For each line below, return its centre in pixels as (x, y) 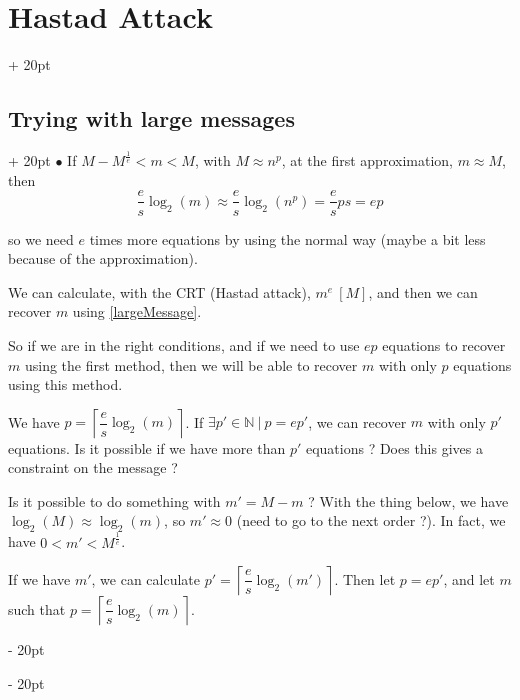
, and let (469, 578)
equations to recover (444, 344)
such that (37, 608)
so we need (41, 238)
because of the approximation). (103, 258)
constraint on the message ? (93, 467)
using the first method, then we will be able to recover (191, 364)
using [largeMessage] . (137, 311)
